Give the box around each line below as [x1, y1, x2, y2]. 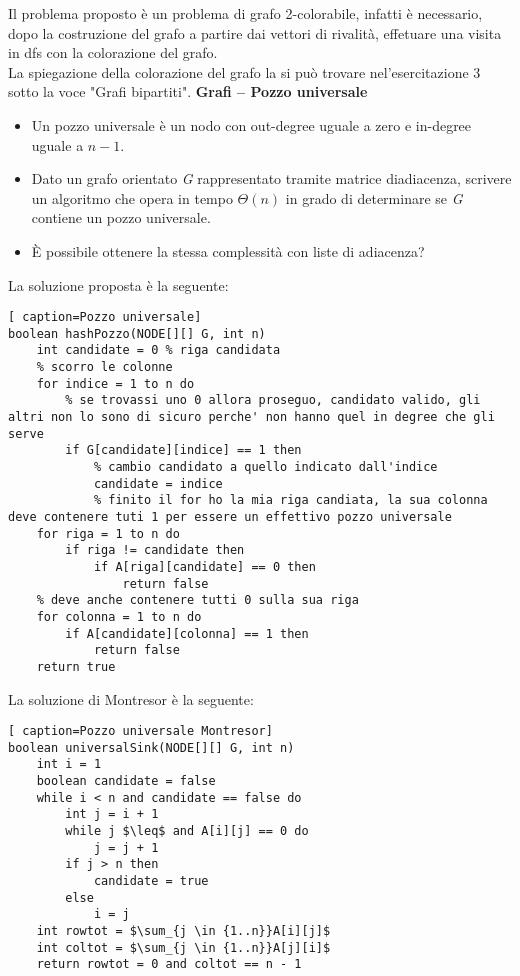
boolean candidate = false [36, 774, 216, 789]
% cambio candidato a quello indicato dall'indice [93, 460, 438, 475]
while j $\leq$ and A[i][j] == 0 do [65, 824, 309, 839]
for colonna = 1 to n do [36, 609, 202, 624]
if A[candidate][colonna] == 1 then [65, 626, 309, 641]
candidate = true [93, 874, 209, 889]
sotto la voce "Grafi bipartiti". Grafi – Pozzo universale [8, 81, 368, 102]
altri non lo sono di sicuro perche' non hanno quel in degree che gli [8, 410, 495, 425]
